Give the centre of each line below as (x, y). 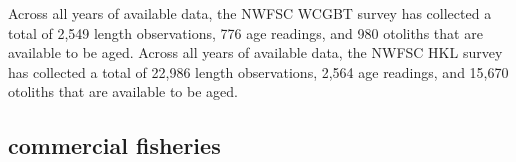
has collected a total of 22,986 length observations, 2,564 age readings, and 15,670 (258, 71)
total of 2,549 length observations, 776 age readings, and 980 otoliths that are (245, 32)
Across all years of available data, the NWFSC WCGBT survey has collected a (250, 13)
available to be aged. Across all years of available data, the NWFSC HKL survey (255, 52)
